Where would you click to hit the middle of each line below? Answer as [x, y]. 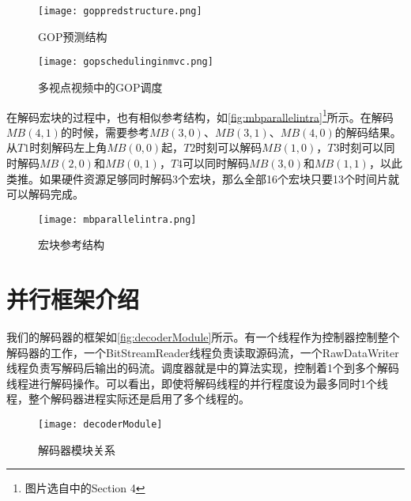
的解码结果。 [368, 132]
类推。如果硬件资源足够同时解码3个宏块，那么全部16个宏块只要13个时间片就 [203, 178]
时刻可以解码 [229, 147]
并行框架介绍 [73, 299]
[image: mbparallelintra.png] [117, 219]
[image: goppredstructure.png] [120, 11]
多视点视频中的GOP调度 [100, 87]
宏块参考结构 [71, 245]
